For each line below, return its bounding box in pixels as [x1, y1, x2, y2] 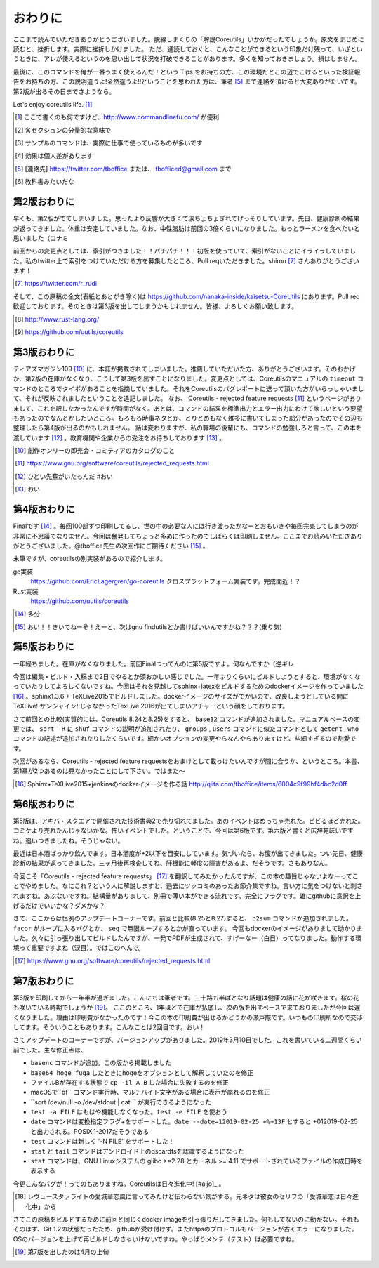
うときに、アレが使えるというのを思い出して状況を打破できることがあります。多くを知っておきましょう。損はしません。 [13, 55, 361, 63]
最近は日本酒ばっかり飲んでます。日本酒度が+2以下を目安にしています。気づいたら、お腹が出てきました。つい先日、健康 [13, 849, 363, 857]
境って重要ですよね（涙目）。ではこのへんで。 [13, 944, 145, 952]
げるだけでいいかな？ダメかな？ [13, 901, 105, 909]
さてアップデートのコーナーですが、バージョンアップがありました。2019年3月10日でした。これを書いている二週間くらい [13, 1036, 363, 1044]
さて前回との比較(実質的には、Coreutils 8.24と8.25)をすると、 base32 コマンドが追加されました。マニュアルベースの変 [13, 715, 361, 723]
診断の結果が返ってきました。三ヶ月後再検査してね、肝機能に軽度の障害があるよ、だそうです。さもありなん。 [13, 859, 332, 867]
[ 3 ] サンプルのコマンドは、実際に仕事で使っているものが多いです [15, 139, 203, 147]
